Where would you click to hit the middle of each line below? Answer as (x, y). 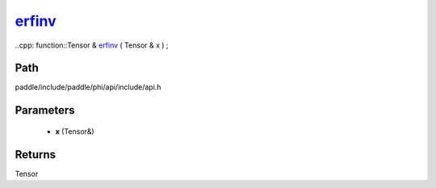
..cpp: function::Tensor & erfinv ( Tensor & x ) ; (92, 45)
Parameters (45, 110)
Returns (36, 155)
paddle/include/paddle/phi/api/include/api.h (88, 87)
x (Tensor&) (75, 131)
